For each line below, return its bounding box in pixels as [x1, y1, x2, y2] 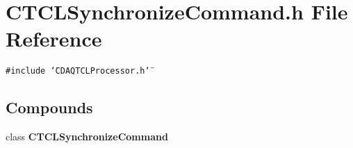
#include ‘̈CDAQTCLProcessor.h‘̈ [6, 66, 150, 76]
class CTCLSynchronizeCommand [6, 129, 168, 144]
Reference [6, 24, 102, 53]
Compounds [6, 97, 93, 118]
